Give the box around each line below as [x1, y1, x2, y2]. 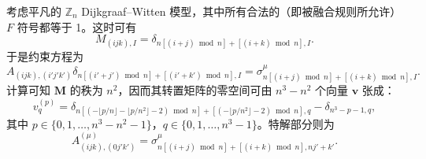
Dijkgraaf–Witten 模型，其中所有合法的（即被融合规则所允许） [81, 3, 402, 19]
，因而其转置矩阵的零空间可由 [117, 82, 272, 98]
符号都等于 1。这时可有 [17, 18, 137, 35]
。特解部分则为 [257, 115, 335, 131]
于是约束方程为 [6, 48, 83, 65]
